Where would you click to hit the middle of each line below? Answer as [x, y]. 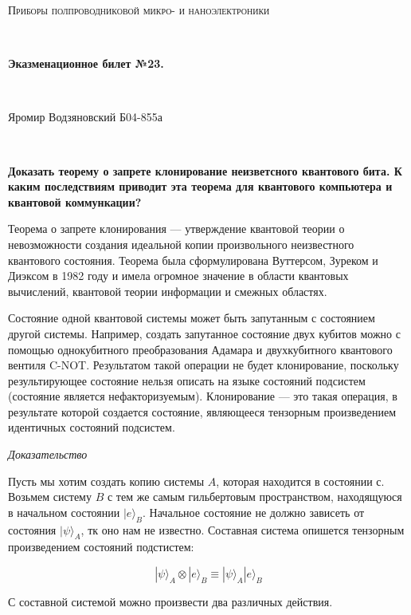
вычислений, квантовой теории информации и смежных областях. [168, 291]
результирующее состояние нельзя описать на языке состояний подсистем [187, 380]
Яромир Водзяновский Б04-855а [85, 117]
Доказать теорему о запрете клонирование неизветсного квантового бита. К [205, 170]
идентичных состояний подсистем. [92, 427]
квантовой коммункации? [75, 201]
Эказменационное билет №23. [86, 63]
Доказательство [48, 454]
